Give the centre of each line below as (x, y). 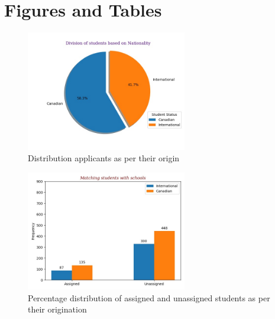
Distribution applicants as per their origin (104, 158)
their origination (57, 309)
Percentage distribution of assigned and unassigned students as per (149, 297)
